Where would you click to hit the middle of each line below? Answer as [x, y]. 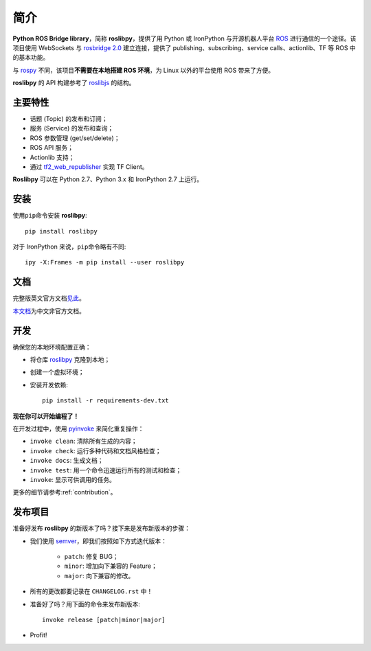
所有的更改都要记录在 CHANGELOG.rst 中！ [91, 591]
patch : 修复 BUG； [92, 557]
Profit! [38, 635]
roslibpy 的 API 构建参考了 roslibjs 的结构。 [74, 83]
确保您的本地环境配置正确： [52, 347]
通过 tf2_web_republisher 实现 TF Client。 [89, 167]
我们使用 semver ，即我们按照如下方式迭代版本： [99, 541]
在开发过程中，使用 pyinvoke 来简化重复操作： [78, 429]
